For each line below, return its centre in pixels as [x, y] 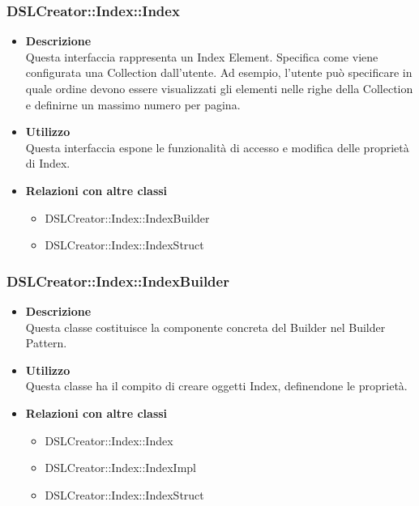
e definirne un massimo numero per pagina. [133, 104]
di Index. [48, 163]
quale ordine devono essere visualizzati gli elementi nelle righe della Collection [219, 88]
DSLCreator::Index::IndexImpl [120, 468]
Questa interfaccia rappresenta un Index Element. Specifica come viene [202, 56]
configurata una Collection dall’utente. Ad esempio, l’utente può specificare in [219, 72]
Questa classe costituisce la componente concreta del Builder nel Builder [205, 327]
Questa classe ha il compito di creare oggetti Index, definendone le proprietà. [216, 386]
